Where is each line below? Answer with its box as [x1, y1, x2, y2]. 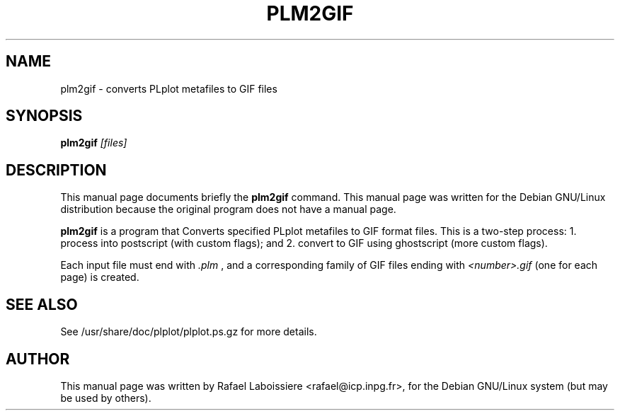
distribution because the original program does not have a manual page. [60, 203, 396, 216]
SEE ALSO [6, 295, 78, 313]
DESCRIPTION [6, 161, 107, 179]
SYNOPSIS [6, 107, 83, 125]
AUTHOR [6, 349, 70, 368]
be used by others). [60, 391, 151, 404]
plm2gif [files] [60, 137, 127, 149]
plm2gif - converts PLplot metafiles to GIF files [60, 82, 277, 95]
